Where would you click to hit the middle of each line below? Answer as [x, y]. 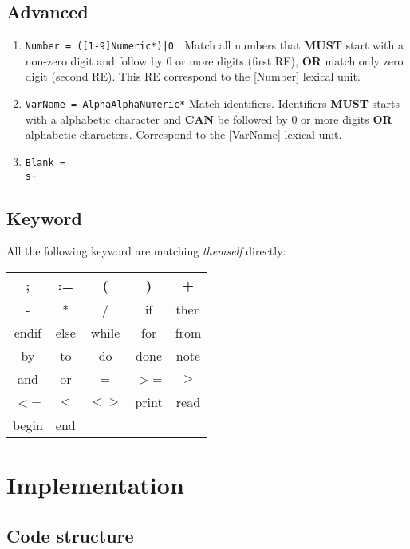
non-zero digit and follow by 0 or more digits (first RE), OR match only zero [214, 60]
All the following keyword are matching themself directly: [146, 251]
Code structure [70, 535]
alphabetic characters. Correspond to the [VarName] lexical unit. [183, 134]
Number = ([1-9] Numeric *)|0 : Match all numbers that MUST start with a [214, 45]
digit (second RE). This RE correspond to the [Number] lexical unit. [193, 76]
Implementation [95, 485]
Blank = [45, 162]
